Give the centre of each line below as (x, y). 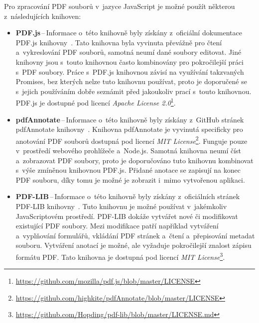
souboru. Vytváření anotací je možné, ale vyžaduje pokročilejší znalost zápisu (133, 245)
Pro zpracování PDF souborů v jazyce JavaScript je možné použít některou (120, 6)
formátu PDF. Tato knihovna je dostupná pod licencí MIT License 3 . (120, 256)
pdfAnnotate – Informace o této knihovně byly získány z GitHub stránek (130, 119)
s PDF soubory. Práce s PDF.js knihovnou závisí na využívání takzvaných (130, 71)
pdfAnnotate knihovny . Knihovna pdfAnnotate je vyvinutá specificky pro (129, 129)
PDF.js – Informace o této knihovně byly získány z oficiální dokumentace (129, 33)
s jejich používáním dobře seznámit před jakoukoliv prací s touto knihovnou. (133, 91)
